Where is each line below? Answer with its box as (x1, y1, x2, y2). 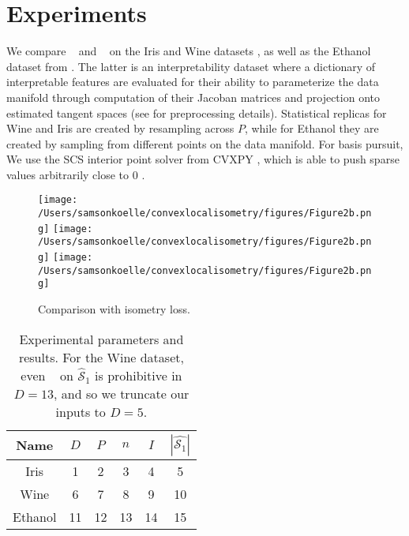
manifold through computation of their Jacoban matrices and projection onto (6, 88, 380, 105)
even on (21, 365, 73, 384)
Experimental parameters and (19, 329, 184, 348)
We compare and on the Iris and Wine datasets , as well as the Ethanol (6, 43, 371, 59)
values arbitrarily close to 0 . (6, 166, 145, 182)
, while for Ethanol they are (244, 120, 379, 137)
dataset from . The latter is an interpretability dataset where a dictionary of (6, 58, 376, 74)
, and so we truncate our (54, 384, 189, 403)
